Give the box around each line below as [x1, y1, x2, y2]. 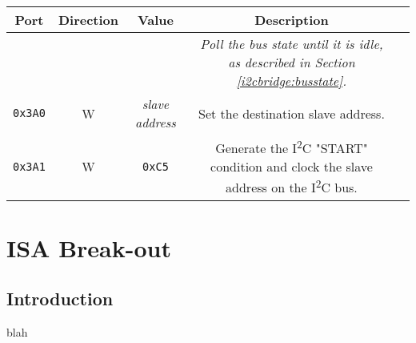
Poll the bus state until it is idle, [200, 34, 383, 53]
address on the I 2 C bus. [226, 176, 358, 197]
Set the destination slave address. [198, 103, 385, 123]
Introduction [6, 286, 114, 311]
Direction [58, 10, 119, 29]
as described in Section [228, 53, 355, 71]
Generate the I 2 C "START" [215, 136, 368, 158]
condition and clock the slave [210, 157, 373, 176]
